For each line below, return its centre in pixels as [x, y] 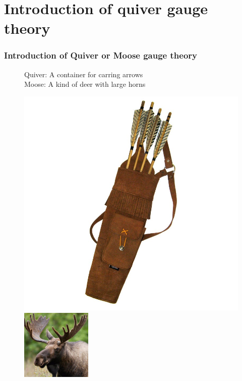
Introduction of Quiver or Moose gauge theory [101, 55]
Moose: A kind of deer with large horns [85, 84]
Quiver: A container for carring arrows [84, 74]
